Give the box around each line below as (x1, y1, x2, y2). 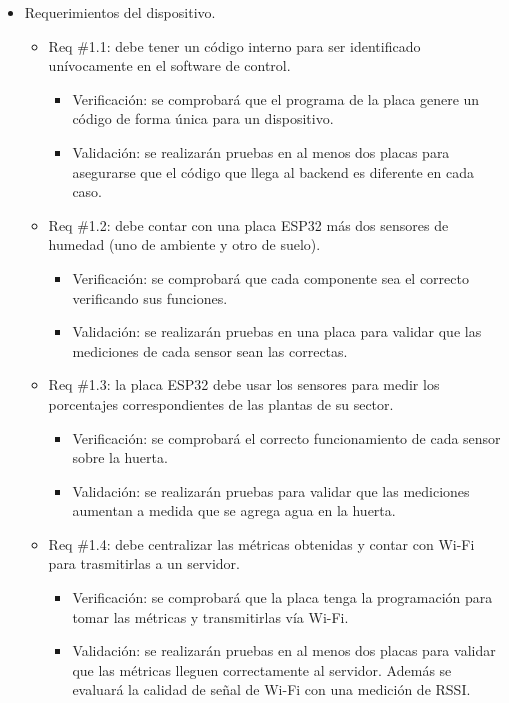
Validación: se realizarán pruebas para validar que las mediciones (72, 480, 470, 501)
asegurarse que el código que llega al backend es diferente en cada (72, 161, 475, 182)
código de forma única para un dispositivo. (72, 108, 334, 129)
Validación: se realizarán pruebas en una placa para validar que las (72, 321, 482, 342)
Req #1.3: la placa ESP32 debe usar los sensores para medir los (48, 374, 440, 395)
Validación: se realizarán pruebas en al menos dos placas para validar (72, 640, 496, 661)
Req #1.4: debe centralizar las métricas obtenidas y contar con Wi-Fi (48, 533, 475, 554)
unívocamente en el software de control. (48, 55, 291, 76)
